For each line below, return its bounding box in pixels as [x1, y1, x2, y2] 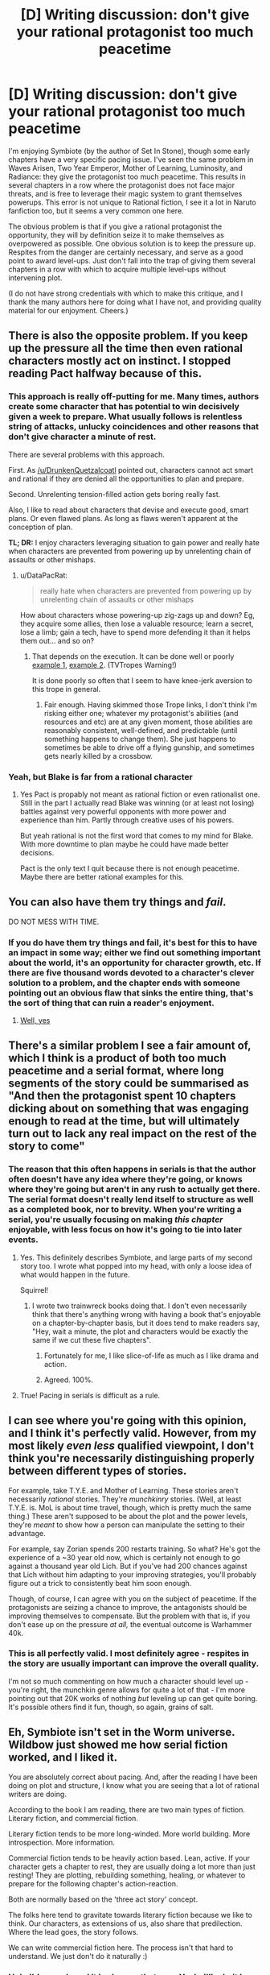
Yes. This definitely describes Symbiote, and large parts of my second [19, 1252, 253, 1262]
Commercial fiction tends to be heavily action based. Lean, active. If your [8, 1853, 251, 1862]
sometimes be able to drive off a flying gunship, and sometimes [43, 743, 255, 752]
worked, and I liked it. [8, 1750, 118, 1765]
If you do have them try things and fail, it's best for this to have [8, 937, 258, 948]
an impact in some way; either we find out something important [8, 946, 261, 958]
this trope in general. [31, 684, 101, 694]
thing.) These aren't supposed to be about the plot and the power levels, [8, 1511, 248, 1521]
